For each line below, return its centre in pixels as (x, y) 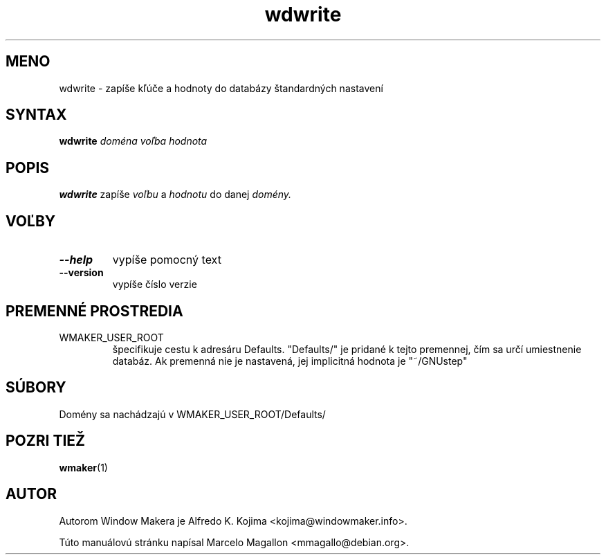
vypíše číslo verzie (155, 284)
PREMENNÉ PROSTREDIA (94, 311)
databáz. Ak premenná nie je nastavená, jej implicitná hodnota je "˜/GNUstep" (290, 361)
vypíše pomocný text (167, 260)
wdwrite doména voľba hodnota (133, 141)
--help (76, 260)
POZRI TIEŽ (46, 441)
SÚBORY (36, 388)
